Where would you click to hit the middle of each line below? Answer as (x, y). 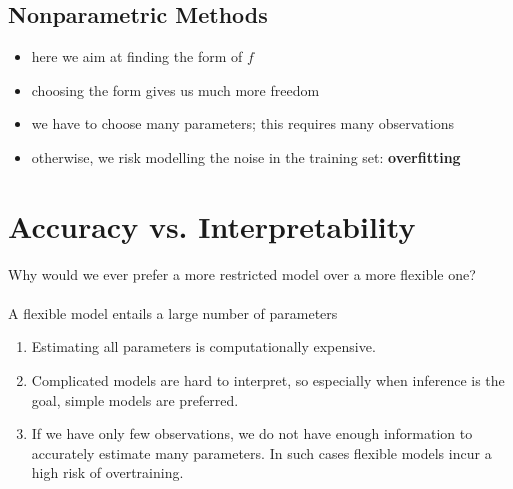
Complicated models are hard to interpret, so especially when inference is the (268, 380)
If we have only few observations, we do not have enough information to (252, 433)
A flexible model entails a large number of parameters (173, 312)
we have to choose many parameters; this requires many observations (242, 123)
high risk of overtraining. (107, 472)
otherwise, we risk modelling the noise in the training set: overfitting (246, 156)
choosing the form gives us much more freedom (175, 89)
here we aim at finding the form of (137, 56)
